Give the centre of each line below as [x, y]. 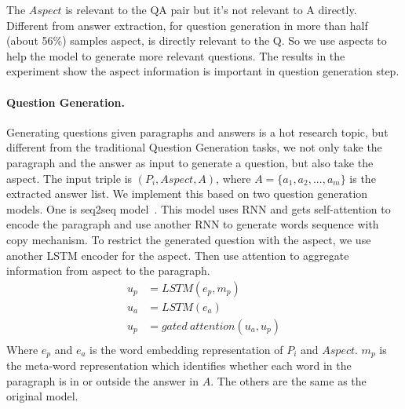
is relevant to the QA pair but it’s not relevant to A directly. [211, 9]
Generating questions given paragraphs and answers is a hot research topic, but [197, 131]
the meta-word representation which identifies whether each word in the [179, 365]
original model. [42, 396]
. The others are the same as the [288, 380]
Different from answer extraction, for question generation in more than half [187, 25]
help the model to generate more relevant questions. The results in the [176, 55]
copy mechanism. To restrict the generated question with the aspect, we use [189, 239]
